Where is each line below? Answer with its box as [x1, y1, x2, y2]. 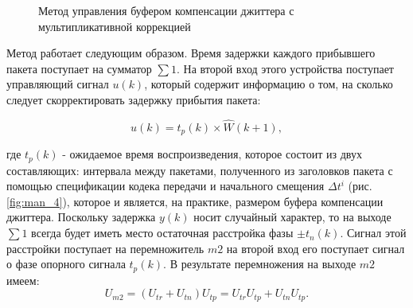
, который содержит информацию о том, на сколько [144, 76, 393, 92]
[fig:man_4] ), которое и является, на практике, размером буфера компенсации [6, 193, 384, 209]
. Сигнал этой [340, 224, 407, 241]
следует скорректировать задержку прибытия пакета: [6, 91, 261, 107]
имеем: [6, 271, 40, 288]
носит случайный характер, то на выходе [193, 209, 392, 225]
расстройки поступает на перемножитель [6, 240, 205, 256]
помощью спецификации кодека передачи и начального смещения [6, 177, 325, 194]
